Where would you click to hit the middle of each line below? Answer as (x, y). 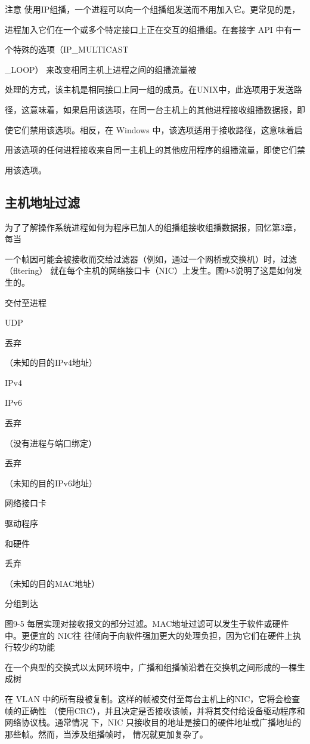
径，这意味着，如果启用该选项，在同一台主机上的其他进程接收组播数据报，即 (155, 109)
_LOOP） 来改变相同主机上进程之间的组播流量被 (101, 69)
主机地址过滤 (42, 202)
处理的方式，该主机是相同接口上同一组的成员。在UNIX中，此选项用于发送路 (154, 89)
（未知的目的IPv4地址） (51, 362)
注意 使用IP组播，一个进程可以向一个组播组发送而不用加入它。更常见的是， (153, 9)
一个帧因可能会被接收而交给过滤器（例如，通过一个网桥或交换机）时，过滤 (151, 258)
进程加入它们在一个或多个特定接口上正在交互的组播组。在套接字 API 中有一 (153, 29)
